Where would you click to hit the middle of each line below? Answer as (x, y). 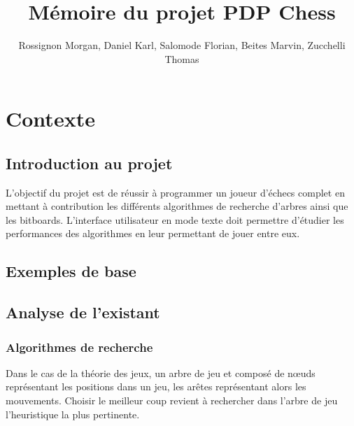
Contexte (50, 119)
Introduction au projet (89, 163)
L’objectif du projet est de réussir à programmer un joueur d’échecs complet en (175, 192)
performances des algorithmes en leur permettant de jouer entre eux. (153, 233)
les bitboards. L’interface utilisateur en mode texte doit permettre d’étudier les (175, 219)
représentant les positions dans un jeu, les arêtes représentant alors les (156, 386)
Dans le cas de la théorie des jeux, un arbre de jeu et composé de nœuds (161, 372)
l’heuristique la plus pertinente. (73, 414)
